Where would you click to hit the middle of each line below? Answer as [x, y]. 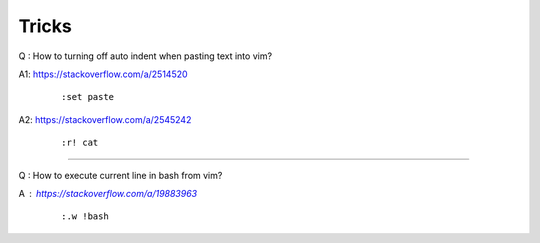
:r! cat [80, 143]
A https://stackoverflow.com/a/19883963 [108, 193]
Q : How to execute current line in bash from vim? [120, 175]
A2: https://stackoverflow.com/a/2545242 [105, 119]
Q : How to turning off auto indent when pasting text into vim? [145, 56]
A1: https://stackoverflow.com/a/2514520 [103, 74]
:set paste [88, 97]
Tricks [45, 26]
